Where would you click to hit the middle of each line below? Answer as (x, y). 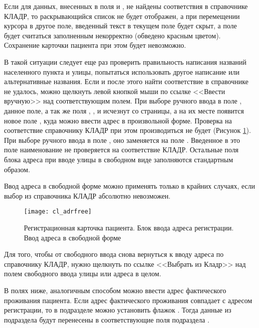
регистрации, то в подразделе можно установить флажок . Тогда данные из (118, 310)
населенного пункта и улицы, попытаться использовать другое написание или (122, 71)
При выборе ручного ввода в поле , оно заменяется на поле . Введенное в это (122, 140)
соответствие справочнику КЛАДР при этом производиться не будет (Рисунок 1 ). (128, 130)
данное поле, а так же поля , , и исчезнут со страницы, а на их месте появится (124, 110)
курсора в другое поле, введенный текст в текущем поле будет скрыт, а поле (121, 26)
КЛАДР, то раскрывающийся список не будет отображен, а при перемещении (122, 16)
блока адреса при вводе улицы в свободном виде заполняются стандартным (119, 159)
